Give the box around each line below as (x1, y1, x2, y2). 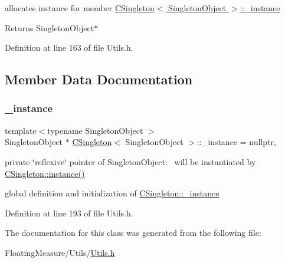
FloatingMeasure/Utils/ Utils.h (5, 246, 115, 258)
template (5, 124, 37, 136)
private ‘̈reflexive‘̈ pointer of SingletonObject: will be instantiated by (5, 155, 256, 167)
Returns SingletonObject (5, 21, 94, 34)
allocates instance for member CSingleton (5, 2, 155, 14)
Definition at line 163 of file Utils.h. (5, 41, 133, 54)
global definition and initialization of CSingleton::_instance (5, 187, 220, 199)
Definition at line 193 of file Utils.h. (5, 206, 133, 219)
